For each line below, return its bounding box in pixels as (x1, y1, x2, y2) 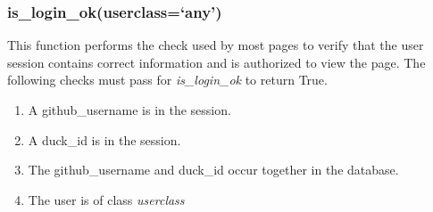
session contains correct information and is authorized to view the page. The (7, 53, 426, 71)
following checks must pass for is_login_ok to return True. (7, 70, 328, 89)
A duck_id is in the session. (28, 130, 181, 149)
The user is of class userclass (28, 190, 185, 208)
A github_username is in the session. (28, 101, 231, 118)
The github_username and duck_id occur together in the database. (28, 160, 399, 179)
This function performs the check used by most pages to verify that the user (7, 36, 424, 54)
